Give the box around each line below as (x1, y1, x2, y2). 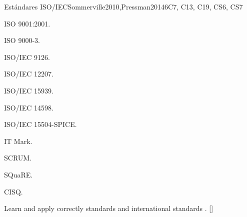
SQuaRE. (4, 169, 33, 179)
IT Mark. (4, 135, 32, 146)
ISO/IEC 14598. (4, 102, 53, 112)
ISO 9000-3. (4, 35, 40, 45)
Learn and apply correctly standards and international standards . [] (4, 203, 213, 213)
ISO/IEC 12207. (4, 68, 53, 79)
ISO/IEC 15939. (4, 85, 53, 95)
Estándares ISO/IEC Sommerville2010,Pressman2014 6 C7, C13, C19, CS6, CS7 (4, 1, 243, 11)
